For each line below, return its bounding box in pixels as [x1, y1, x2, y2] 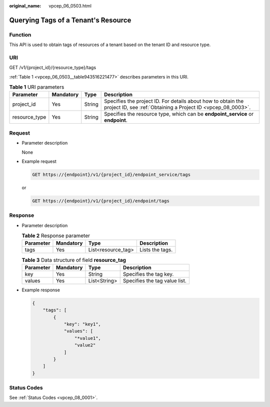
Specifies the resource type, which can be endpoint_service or [104, 111, 254, 118]
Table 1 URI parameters [9, 84, 64, 91]
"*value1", [74, 335, 101, 341]
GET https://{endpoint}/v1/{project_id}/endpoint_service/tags [32, 172, 191, 177]
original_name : [9, 3, 41, 9]
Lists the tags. [139, 246, 173, 253]
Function [9, 31, 31, 38]
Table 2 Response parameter [21, 232, 90, 239]
